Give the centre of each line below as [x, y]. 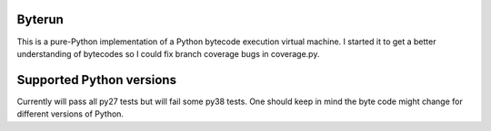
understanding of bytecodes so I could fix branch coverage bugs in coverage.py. [168, 53]
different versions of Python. [70, 114]
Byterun [40, 19]
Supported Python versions [97, 80]
